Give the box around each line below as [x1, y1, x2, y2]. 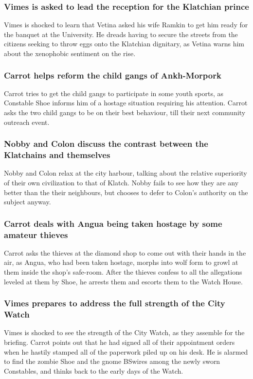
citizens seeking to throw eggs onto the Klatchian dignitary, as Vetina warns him [4, 39, 245, 49]
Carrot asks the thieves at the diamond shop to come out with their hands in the [4, 247, 246, 258]
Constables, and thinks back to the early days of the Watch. [4, 365, 183, 376]
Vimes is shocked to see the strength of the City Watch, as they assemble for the [4, 327, 245, 338]
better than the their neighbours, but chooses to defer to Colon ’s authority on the [4, 187, 248, 197]
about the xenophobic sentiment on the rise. [4, 48, 136, 58]
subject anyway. [4, 197, 51, 207]
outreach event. [4, 117, 50, 127]
